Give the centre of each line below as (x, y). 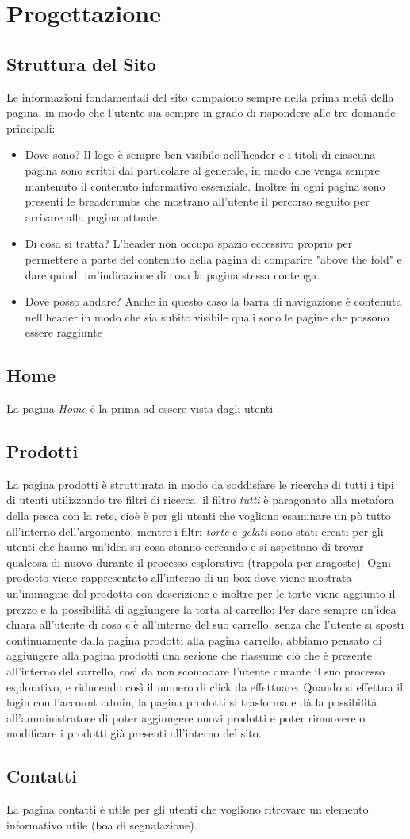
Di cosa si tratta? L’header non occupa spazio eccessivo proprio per (189, 243)
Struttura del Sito (81, 63)
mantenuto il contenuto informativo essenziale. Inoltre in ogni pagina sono (205, 185)
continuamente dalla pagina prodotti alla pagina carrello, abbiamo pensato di (194, 639)
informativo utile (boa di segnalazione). (102, 824)
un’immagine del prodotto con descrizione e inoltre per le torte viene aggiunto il (201, 593)
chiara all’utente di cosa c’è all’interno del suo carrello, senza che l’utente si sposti (205, 624)
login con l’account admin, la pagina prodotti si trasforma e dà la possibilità (192, 702)
